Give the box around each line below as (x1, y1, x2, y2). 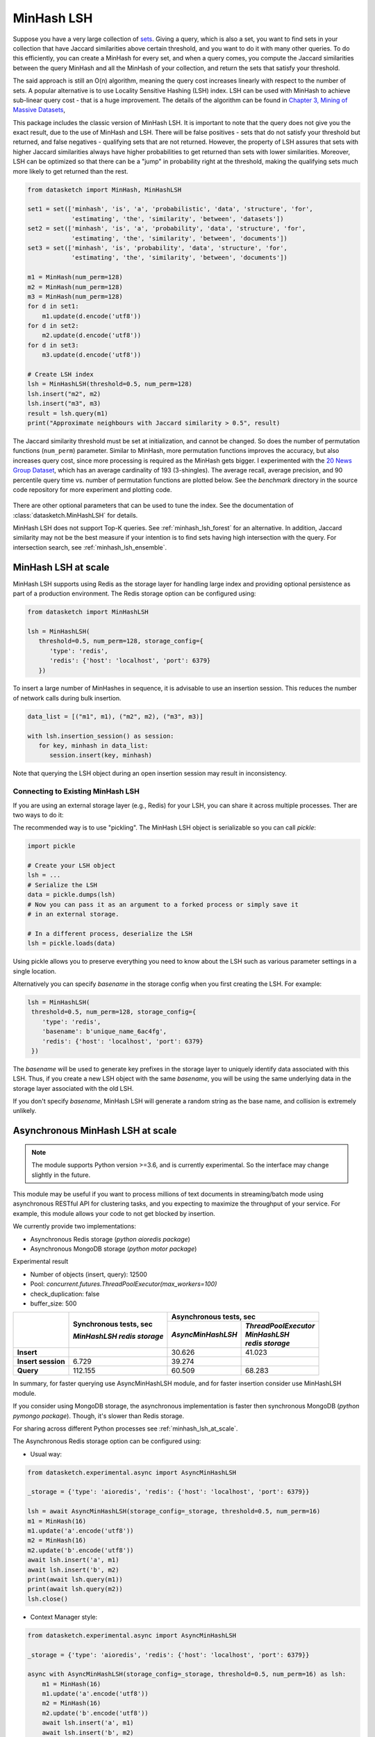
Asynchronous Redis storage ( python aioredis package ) (30, 1235, 191, 1243)
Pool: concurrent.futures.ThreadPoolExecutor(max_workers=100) (30, 1280, 217, 1288)
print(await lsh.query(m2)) (27, 1585, 123, 1593)
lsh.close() (27, 1595, 69, 1603)
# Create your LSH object (27, 862, 116, 870)
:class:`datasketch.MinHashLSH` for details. (12, 511, 138, 519)
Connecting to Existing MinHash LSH (12, 787, 140, 796)
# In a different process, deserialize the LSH (27, 930, 192, 937)
